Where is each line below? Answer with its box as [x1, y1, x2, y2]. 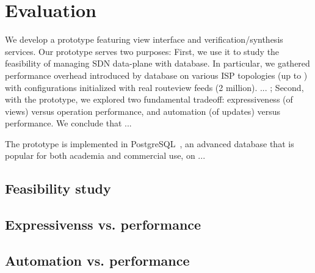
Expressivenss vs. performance [5, 215, 201, 234]
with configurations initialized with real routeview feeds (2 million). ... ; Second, [5, 81, 304, 93]
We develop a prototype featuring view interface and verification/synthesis [5, 33, 283, 46]
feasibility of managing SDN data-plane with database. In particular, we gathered [5, 57, 310, 70]
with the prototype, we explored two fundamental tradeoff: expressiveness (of [5, 93, 293, 106]
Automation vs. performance [5, 251, 190, 270]
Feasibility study [5, 179, 111, 198]
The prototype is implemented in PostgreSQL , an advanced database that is [5, 137, 294, 150]
